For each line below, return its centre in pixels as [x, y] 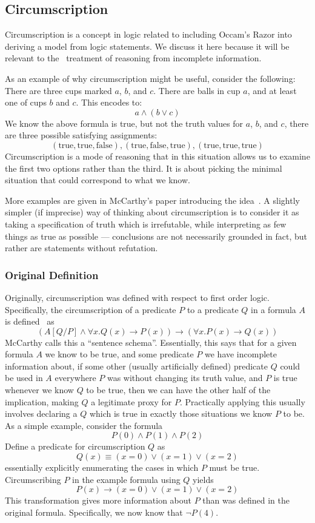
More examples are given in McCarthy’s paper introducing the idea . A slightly [152, 200]
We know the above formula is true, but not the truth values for [124, 123]
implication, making [42, 401]
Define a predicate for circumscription [75, 446]
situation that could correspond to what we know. [98, 180]
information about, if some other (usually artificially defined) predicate [136, 366]
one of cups [26, 102]
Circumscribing [33, 479]
